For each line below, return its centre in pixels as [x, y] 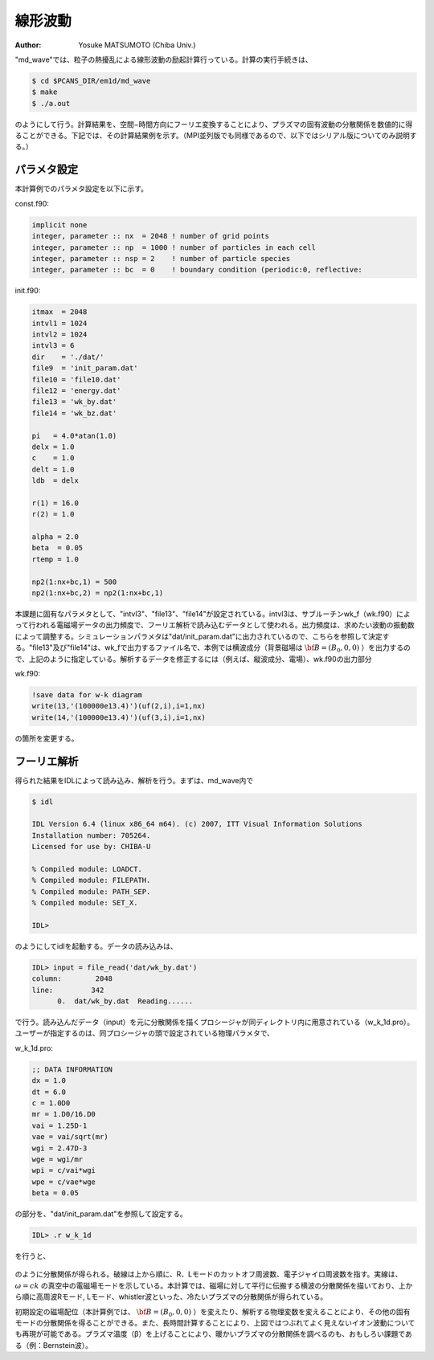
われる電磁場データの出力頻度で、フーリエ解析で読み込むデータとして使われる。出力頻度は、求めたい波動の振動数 [225, 625]
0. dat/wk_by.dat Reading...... [125, 1001]
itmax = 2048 [59, 312]
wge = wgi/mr [57, 1159]
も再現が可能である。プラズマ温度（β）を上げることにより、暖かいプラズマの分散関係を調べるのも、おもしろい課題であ [214, 1334]
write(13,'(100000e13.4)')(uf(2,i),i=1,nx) [119, 706]
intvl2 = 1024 [59, 335]
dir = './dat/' [68, 357]
